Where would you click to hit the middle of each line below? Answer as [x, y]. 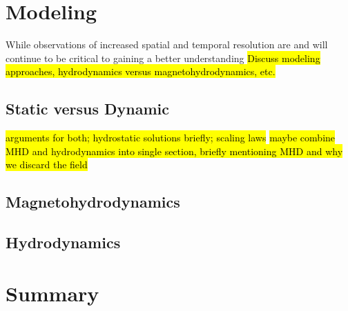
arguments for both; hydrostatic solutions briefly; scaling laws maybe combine [171, 138]
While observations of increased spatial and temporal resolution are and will [167, 44]
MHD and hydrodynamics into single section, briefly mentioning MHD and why [174, 151]
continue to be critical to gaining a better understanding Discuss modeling [163, 58]
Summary [52, 293]
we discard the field [47, 164]
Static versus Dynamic [88, 109]
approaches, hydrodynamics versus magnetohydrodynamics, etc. [141, 71]
